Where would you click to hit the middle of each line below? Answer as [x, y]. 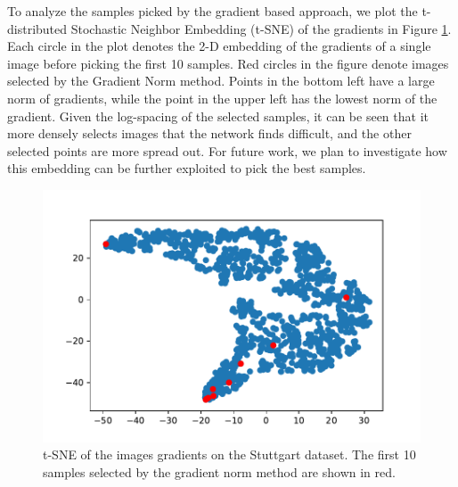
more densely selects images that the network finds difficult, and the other [209, 133]
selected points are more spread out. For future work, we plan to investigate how [227, 150]
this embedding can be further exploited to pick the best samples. [187, 168]
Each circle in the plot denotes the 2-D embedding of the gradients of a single [219, 46]
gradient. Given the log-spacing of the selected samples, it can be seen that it [218, 116]
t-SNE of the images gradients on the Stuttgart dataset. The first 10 [229, 454]
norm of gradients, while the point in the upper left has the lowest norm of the [222, 98]
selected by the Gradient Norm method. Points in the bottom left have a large [221, 81]
